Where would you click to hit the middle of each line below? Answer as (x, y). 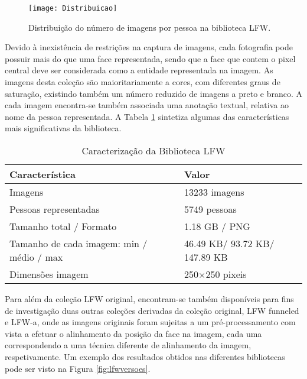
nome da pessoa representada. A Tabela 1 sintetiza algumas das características (147, 116)
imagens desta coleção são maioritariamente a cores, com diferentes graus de (143, 82)
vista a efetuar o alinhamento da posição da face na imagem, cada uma (133, 333)
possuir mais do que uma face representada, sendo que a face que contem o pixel (150, 58)
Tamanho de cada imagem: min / (79, 243)
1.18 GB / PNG (217, 226)
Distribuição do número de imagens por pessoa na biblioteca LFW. (150, 27)
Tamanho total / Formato (63, 226)
